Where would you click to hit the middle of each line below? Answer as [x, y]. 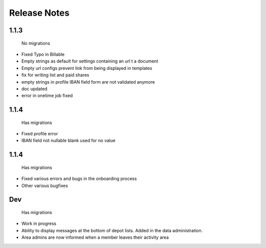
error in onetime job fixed [47, 95]
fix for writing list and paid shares [55, 75]
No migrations [36, 43]
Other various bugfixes [45, 186]
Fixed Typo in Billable [43, 54]
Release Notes [39, 13]
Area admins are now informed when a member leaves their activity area [95, 237]
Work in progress [39, 223]
